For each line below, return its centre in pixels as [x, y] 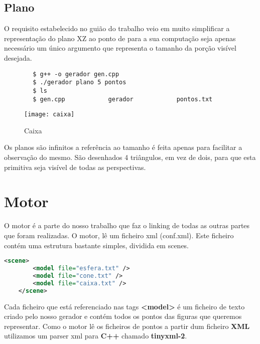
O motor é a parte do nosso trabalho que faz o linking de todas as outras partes [127, 225]
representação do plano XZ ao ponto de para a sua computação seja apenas [120, 38]
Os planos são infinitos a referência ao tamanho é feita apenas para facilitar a [123, 147]
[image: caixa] [49, 115]
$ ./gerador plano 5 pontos [80, 82]
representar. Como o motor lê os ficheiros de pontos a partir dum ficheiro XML [127, 326]
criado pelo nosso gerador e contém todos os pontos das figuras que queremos [123, 316]
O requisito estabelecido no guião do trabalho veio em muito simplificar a [117, 28]
